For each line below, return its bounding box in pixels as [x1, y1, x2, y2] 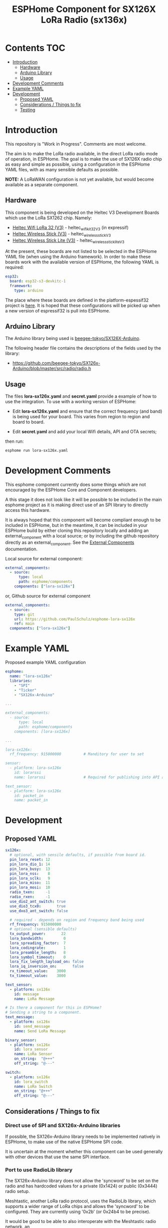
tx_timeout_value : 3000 [9, 973, 66, 979]
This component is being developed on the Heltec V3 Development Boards [5, 209, 159, 215]
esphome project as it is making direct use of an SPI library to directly [5, 502, 148, 508]
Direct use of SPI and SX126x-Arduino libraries [5, 1122, 121, 1129]
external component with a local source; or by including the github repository [5, 533, 159, 540]
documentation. [5, 546, 38, 552]
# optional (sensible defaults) [9, 927, 77, 932]
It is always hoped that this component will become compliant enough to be [5, 517, 161, 523]
